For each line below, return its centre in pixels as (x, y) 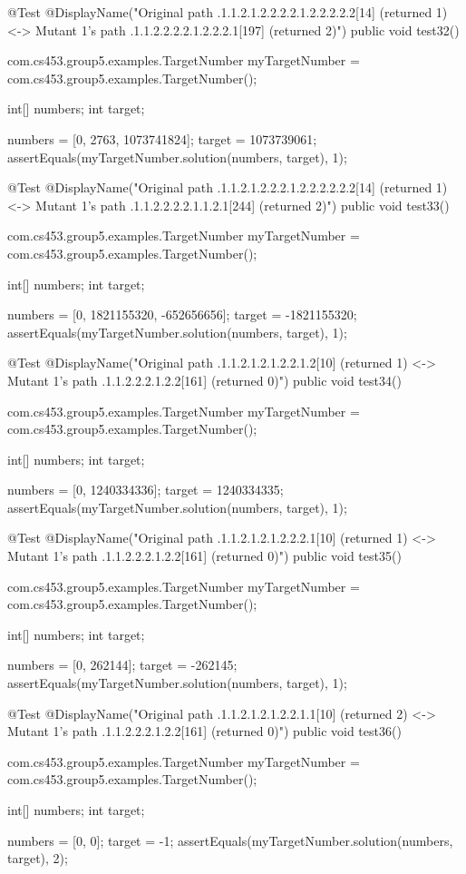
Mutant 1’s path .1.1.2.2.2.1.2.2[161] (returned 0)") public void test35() (204, 556)
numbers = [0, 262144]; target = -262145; (122, 665)
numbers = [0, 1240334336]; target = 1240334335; (146, 490)
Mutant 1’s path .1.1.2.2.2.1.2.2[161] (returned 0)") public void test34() (204, 380)
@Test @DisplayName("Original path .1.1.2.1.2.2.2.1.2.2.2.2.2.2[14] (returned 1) (228, 187)
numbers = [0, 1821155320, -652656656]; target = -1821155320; (182, 314)
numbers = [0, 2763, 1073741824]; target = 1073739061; (162, 138)
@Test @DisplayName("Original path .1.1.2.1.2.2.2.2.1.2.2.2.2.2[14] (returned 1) (228, 12)
